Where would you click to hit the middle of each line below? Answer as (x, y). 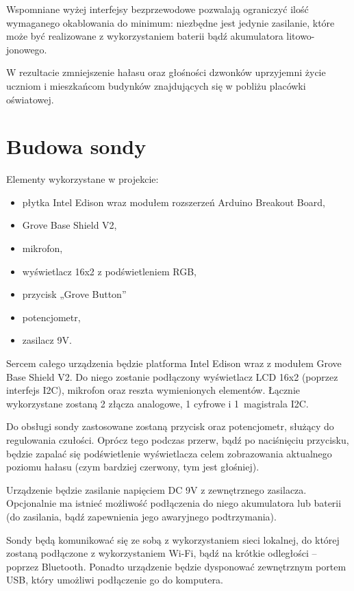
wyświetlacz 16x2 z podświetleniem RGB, (109, 271)
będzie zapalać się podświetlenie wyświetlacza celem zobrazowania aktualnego (169, 453)
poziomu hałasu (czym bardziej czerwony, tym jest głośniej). (133, 467)
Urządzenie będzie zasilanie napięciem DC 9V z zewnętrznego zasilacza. (156, 489)
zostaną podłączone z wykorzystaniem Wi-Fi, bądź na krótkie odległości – (162, 553)
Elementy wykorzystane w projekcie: (83, 179)
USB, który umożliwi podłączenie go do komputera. (115, 580)
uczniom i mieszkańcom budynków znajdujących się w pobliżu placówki (156, 85)
